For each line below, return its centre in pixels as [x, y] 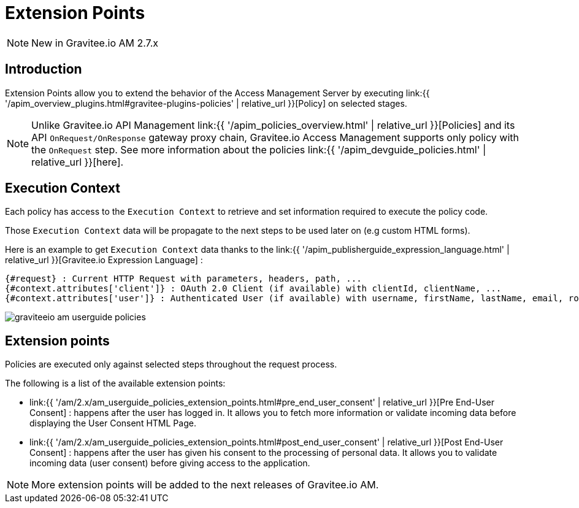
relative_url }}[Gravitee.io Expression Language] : [104, 260]
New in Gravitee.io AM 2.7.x [95, 43]
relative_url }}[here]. [78, 162]
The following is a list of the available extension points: [115, 383]
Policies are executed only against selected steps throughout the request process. [171, 364]
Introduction [44, 69]
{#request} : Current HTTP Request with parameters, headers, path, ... [183, 279]
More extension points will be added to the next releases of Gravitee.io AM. [205, 485]
